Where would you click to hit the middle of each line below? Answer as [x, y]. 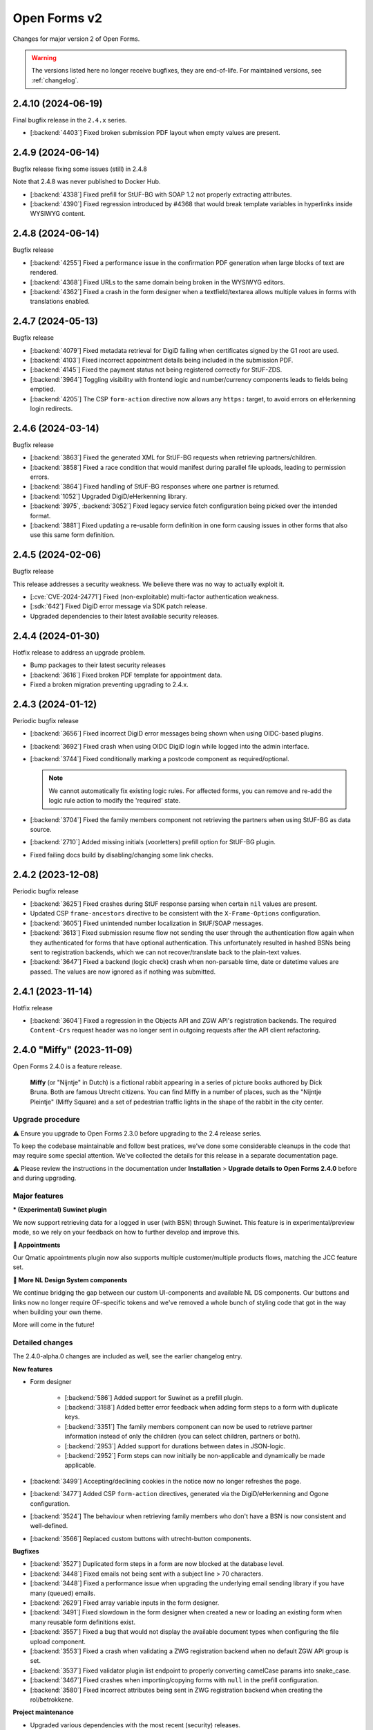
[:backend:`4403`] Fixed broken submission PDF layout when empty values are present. [155, 133]
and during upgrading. [45, 1178]
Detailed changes [43, 1342]
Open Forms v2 [58, 18]
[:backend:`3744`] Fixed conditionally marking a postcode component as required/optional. [160, 759]
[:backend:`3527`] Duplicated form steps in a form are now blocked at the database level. [157, 1564]
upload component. [58, 1641]
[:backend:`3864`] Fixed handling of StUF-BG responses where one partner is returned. [155, 486]
